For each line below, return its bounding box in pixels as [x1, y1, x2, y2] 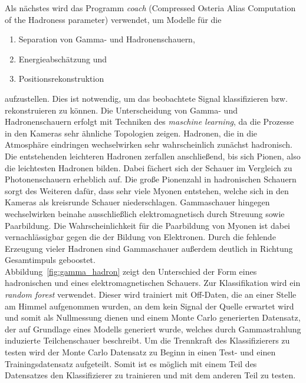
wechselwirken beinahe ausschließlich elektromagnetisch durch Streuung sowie [5, 207, 285, 219]
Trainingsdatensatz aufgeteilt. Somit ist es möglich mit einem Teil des [5, 357, 257, 369]
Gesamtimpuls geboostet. [5, 254, 96, 266]
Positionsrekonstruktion [18, 72, 104, 85]
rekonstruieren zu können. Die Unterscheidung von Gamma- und [5, 104, 238, 116]
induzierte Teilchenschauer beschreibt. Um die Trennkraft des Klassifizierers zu [5, 334, 290, 347]
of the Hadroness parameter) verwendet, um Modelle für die [5, 13, 222, 25]
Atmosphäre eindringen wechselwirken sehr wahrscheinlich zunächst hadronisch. [5, 138, 292, 151]
